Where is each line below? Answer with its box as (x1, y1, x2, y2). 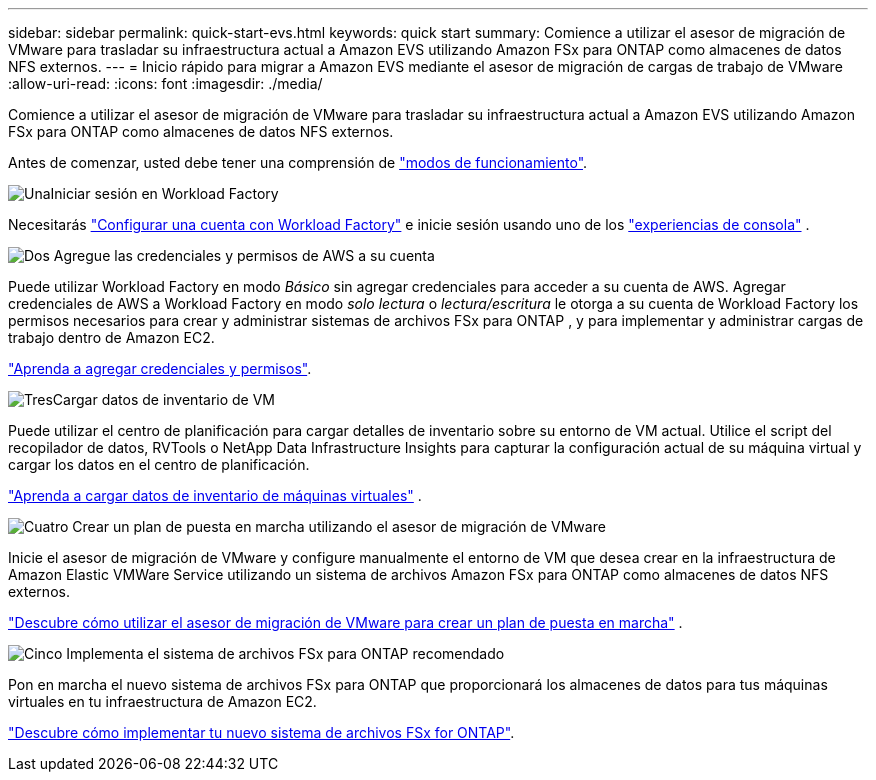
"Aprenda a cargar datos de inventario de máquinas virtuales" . (8, 487, 422, 504)
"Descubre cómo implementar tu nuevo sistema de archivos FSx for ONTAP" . (8, 724, 515, 741)
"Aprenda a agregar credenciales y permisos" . (8, 360, 312, 377)
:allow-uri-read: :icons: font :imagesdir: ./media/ (8, 75, 323, 92)
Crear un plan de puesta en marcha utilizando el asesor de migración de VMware (72, 518, 606, 535)
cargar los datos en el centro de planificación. (8, 456, 310, 473)
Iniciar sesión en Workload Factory (50, 185, 279, 202)
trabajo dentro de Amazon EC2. (8, 329, 215, 346)
